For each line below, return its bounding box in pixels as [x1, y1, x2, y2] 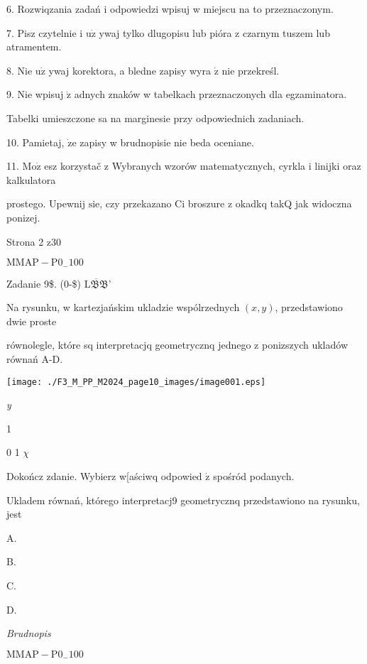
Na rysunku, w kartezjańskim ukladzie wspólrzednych [6, 300, 240, 315]
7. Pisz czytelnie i [6, 25, 83, 40]
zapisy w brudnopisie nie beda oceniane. [80, 134, 254, 149]
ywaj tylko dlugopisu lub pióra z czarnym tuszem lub [99, 25, 330, 40]
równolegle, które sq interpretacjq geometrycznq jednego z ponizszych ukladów [6, 337, 348, 352]
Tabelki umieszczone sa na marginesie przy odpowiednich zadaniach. [6, 110, 305, 125]
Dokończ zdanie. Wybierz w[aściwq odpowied [6, 468, 202, 483]
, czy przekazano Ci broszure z [99, 196, 233, 211]
